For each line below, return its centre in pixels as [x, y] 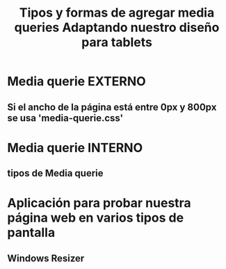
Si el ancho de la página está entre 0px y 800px [112, 107]
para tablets [117, 42]
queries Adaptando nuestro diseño [117, 27]
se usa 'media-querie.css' [65, 118]
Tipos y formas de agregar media [117, 13]
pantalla [31, 233]
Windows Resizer [46, 258]
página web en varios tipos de [96, 218]
